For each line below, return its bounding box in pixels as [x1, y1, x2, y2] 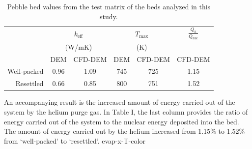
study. [100, 11, 118, 21]
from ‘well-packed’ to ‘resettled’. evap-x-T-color [4, 135, 145, 146]
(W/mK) [65, 41, 92, 52]
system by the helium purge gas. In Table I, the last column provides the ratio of [4, 106, 248, 117]
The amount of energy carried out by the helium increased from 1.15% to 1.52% [4, 126, 245, 136]
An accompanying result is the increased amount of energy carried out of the [4, 97, 235, 107]
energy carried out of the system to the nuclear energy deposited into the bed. [4, 116, 239, 126]
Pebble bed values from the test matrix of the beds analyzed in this [7, 1, 211, 11]
